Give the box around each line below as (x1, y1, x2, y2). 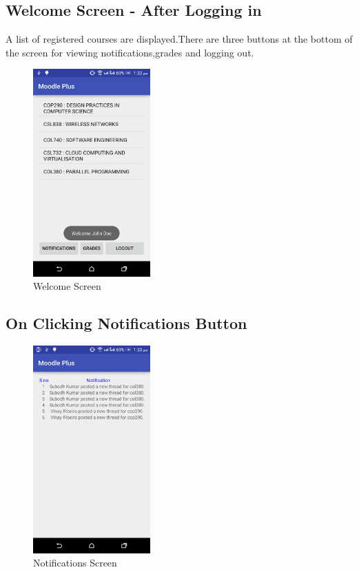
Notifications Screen (33, 555, 117, 570)
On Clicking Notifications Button (6, 313, 247, 334)
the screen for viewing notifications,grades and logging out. (6, 45, 254, 59)
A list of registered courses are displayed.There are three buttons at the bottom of (6, 32, 353, 46)
